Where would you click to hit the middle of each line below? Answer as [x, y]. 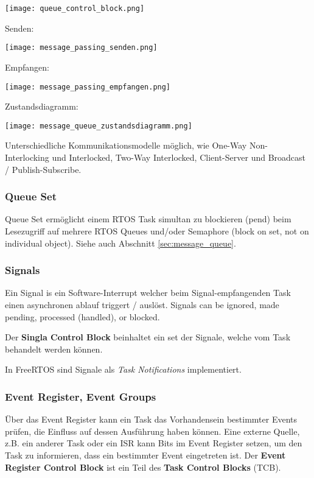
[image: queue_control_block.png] [75, 9]
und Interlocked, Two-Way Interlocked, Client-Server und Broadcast [179, 157]
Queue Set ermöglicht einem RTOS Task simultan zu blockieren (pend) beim [148, 219]
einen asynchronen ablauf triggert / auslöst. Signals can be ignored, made [142, 304]
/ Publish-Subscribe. [43, 169]
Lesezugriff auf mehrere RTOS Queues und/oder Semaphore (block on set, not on [157, 231]
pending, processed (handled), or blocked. [82, 316]
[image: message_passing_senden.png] [81, 48]
